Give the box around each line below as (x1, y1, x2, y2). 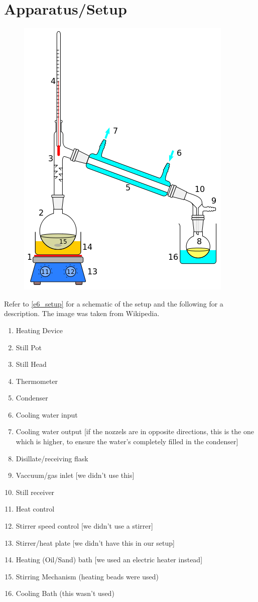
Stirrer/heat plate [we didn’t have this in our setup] (16, 537, 175, 548)
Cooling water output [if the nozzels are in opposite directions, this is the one (16, 426, 254, 437)
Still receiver (16, 486, 55, 497)
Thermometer (16, 375, 58, 386)
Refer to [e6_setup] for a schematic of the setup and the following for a (4, 298, 223, 309)
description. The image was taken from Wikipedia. (4, 308, 160, 319)
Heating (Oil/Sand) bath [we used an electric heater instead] (16, 554, 203, 565)
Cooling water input (16, 409, 78, 420)
